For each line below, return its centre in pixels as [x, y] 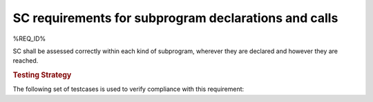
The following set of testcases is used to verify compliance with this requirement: [128, 89]
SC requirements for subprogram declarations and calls [175, 18]
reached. [26, 61]
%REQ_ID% [29, 39]
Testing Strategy [42, 75]
